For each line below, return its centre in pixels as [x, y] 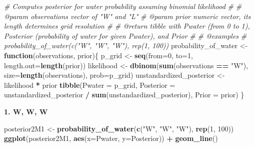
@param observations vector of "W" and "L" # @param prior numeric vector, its [127, 16]
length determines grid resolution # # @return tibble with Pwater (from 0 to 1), [127, 26]
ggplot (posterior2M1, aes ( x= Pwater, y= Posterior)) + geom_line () [111, 138]
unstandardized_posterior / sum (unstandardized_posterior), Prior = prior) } [124, 95]
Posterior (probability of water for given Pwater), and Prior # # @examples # [125, 35]
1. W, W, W [26, 111]
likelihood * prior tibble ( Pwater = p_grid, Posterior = [90, 85]
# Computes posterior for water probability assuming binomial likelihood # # [123, 6]
